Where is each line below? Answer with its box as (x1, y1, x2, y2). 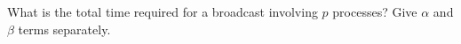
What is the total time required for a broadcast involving (7, 3, 318, 20)
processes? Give (332, 3, 417, 20)
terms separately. (18, 19, 111, 38)
